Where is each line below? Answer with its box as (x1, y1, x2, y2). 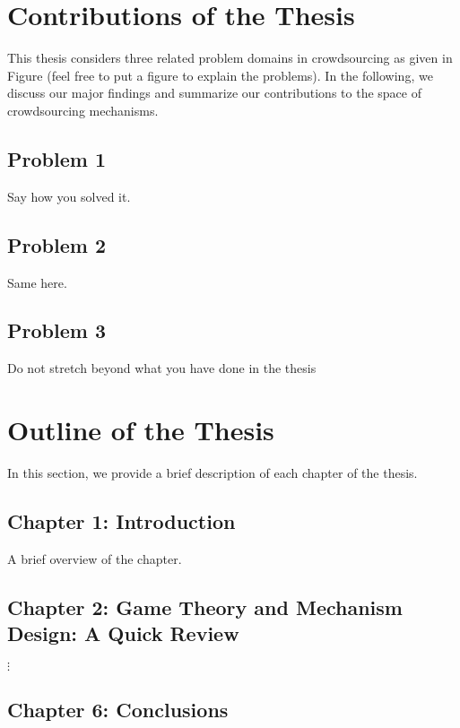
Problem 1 (7, 144, 106, 172)
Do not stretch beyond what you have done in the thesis (7, 359, 317, 377)
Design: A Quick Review (7, 620, 239, 647)
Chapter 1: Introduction (7, 507, 236, 534)
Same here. (7, 273, 67, 291)
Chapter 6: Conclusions (7, 696, 229, 724)
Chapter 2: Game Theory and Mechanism (7, 593, 403, 620)
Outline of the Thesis (7, 412, 274, 448)
